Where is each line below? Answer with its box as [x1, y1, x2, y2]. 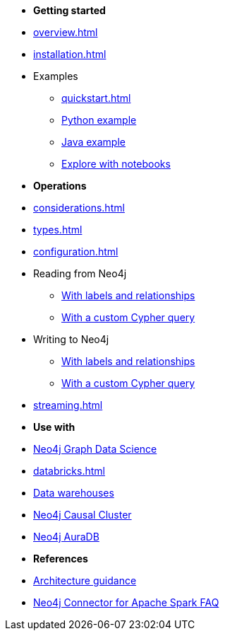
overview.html [33, 26, 98, 38]
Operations [33, 180, 87, 192]
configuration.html [33, 245, 118, 258]
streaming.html [33, 399, 103, 411]
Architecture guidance [33, 574, 137, 586]
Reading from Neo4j [33, 267, 127, 279]
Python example [61, 114, 137, 126]
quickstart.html [61, 92, 131, 104]
